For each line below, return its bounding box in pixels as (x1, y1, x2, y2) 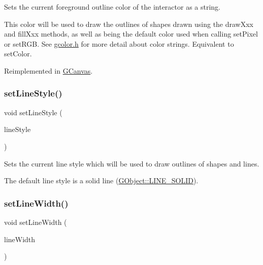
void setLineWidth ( (4, 216, 67, 227)
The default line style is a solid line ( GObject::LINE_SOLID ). (4, 175, 199, 186)
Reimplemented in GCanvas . (4, 65, 93, 76)
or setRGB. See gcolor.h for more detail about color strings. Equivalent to (4, 38, 234, 49)
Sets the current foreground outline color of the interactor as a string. (4, 2, 221, 12)
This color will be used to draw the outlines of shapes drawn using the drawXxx (4, 18, 254, 29)
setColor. (4, 48, 32, 59)
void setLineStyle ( (4, 107, 62, 117)
